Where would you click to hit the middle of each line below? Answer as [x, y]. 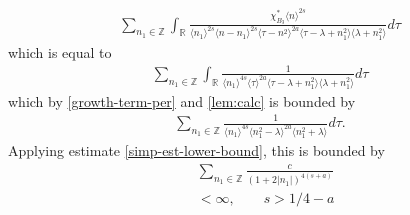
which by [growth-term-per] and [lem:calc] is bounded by [182, 100]
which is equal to [60, 51]
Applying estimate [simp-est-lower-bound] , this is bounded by [196, 150]
